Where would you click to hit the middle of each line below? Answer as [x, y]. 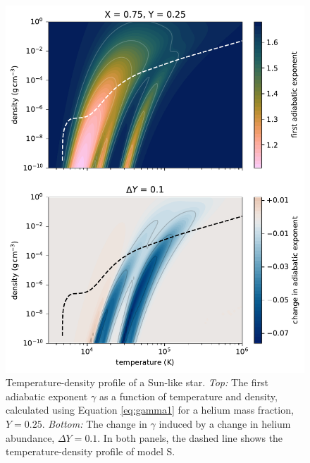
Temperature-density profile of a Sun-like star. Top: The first [137, 382]
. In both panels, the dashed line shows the [190, 437]
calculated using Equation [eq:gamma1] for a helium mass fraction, [150, 410]
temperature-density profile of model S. [91, 451]
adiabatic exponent [47, 396]
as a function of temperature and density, [188, 396]
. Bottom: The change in [94, 423]
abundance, [30, 437]
